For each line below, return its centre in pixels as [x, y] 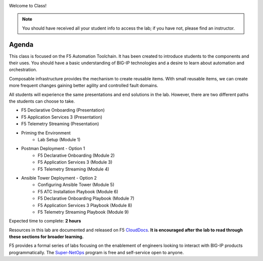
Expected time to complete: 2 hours [45, 221]
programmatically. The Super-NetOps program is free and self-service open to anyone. [96, 252]
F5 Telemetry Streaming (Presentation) [60, 124]
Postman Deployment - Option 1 [53, 149]
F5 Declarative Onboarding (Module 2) [76, 155]
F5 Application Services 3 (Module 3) [75, 162]
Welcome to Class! [28, 6]
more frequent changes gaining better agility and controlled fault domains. [84, 86]
